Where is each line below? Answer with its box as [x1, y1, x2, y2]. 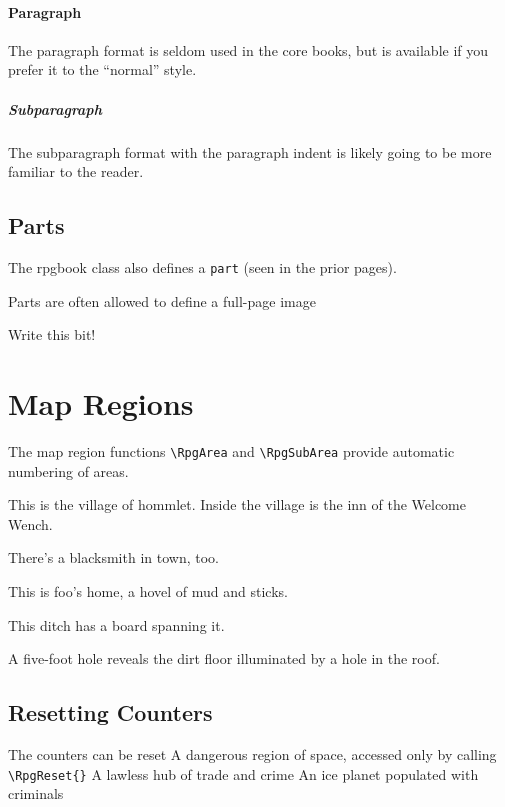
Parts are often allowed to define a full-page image [8, 290, 316, 311]
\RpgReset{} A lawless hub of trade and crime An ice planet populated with [8, 763, 479, 784]
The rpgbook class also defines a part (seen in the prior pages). [8, 256, 397, 277]
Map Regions [8, 382, 194, 423]
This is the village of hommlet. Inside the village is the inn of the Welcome [8, 494, 466, 515]
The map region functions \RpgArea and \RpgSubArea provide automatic [8, 440, 455, 461]
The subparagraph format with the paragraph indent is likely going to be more [8, 141, 492, 162]
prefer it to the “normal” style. [8, 59, 197, 80]
